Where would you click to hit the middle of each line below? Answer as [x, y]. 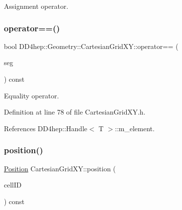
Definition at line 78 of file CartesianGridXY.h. [75, 112]
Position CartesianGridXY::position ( [60, 168]
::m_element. [135, 128]
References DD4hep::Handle [46, 128]
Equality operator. [32, 95]
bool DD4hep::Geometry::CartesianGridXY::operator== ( [91, 46]
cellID [13, 185]
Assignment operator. [36, 6]
